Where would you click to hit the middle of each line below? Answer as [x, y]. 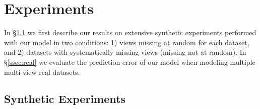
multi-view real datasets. [42, 72]
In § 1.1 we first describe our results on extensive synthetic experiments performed [130, 32]
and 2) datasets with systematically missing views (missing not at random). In [125, 52]
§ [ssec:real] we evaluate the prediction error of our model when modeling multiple [130, 62]
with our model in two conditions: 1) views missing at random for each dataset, [127, 42]
